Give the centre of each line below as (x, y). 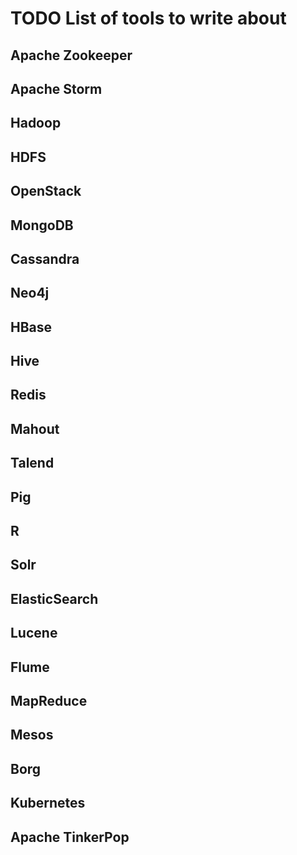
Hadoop (36, 123)
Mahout (35, 428)
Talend (32, 463)
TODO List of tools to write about (148, 18)
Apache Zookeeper (71, 55)
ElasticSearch (54, 598)
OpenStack (46, 191)
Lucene (34, 633)
